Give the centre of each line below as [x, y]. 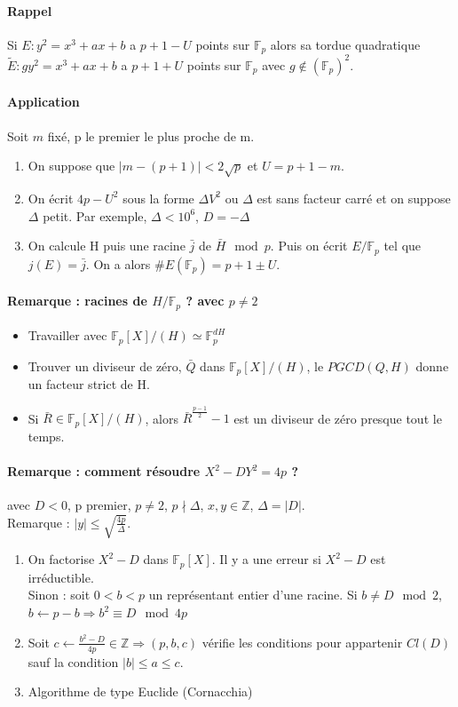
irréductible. [61, 577]
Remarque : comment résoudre [104, 471]
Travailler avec [67, 335]
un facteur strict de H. [89, 384]
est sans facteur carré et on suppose [354, 198]
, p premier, [99, 505]
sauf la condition [73, 661]
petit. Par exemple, [95, 215]
